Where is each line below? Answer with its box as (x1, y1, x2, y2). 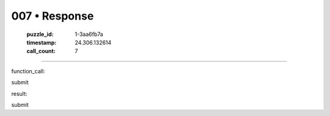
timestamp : (26, 38, 57, 46)
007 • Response (11, 9, 94, 23)
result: (11, 90, 28, 97)
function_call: (11, 67, 45, 74)
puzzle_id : (26, 31, 54, 38)
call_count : (26, 48, 56, 55)
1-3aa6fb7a (75, 31, 103, 38)
